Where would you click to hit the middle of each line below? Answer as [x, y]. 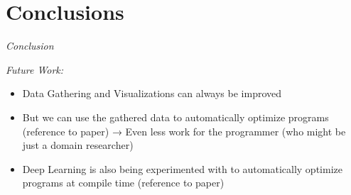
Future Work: [35, 69]
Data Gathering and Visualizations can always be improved [152, 93]
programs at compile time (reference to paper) [123, 183]
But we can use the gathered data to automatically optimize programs [175, 117]
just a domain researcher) [78, 145]
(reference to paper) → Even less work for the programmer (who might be [184, 131]
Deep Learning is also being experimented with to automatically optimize [182, 168]
